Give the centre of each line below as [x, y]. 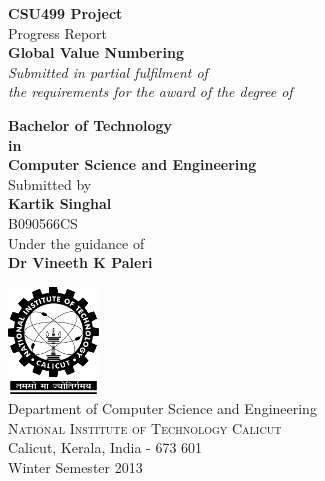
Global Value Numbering [96, 52]
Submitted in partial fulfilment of [108, 71]
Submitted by [50, 183]
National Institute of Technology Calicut [145, 427]
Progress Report [58, 32]
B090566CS [43, 222]
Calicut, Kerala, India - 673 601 [105, 447]
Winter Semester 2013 [75, 466]
